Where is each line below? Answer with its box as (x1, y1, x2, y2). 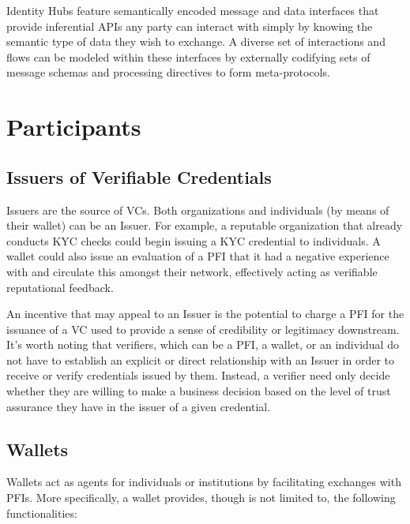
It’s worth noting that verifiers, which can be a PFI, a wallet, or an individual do (6, 336, 399, 353)
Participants (6, 110, 141, 143)
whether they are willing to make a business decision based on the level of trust (6, 383, 391, 399)
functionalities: (6, 504, 77, 521)
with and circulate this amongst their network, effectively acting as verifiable (6, 263, 378, 279)
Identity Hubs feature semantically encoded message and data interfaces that (6, 2, 379, 18)
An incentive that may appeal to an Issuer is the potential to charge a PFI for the (6, 305, 404, 322)
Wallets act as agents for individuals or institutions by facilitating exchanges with (6, 473, 401, 490)
